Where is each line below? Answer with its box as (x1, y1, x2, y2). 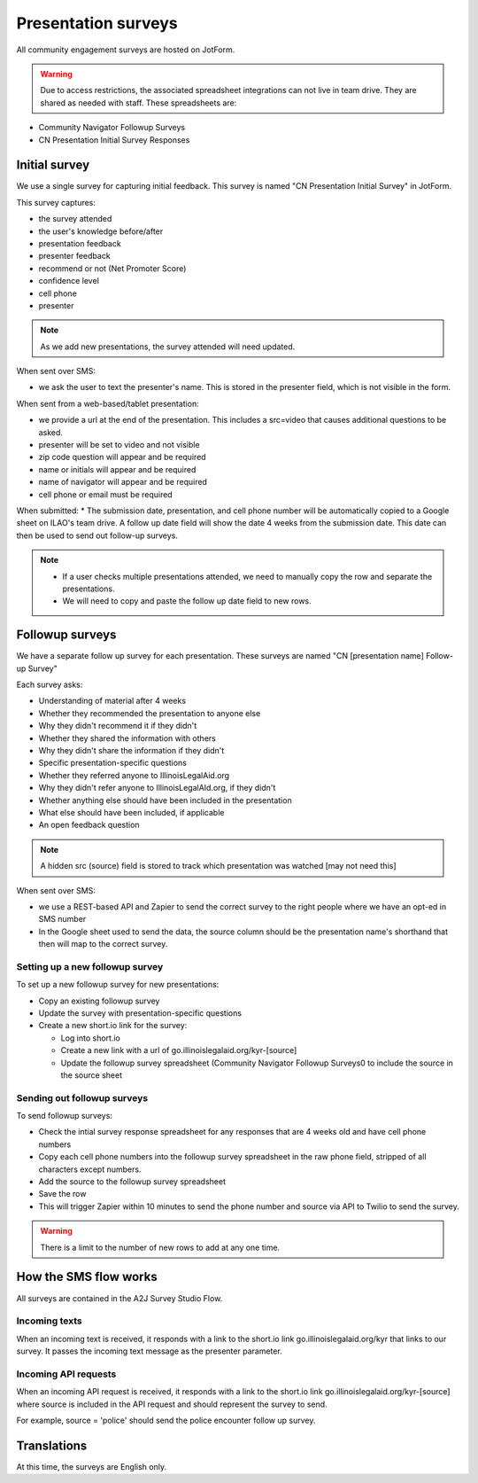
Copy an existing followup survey (38, 995, 160, 1006)
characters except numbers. (38, 1164, 142, 1175)
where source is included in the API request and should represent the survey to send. (16, 1399, 328, 1409)
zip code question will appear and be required (38, 452, 207, 463)
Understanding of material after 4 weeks (38, 696, 186, 706)
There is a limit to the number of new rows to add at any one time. (40, 1242, 281, 1253)
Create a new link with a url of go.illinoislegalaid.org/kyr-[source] (60, 1045, 297, 1056)
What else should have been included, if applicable (38, 807, 225, 817)
